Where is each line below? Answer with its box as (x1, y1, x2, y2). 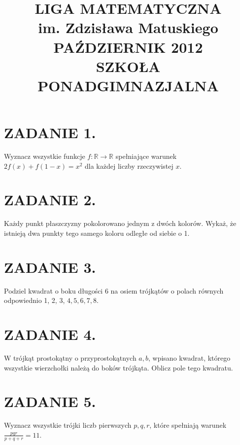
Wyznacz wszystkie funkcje (4, 151, 85, 161)
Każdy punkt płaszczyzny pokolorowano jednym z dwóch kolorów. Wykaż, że (4, 218, 237, 228)
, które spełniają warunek (149, 420, 227, 430)
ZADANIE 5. (4, 391, 96, 411)
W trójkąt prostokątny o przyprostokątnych (4, 353, 137, 363)
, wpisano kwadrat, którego (148, 353, 231, 363)
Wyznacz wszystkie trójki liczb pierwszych (4, 420, 132, 430)
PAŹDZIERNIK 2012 (53, 37, 203, 57)
